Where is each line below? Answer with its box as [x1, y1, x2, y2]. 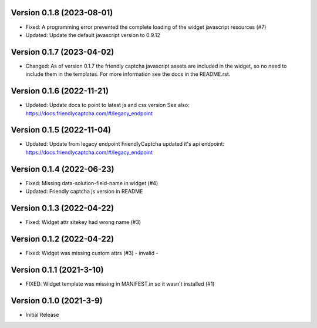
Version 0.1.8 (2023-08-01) [11, 8, 113, 18]
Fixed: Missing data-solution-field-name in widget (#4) [25, 179, 158, 186]
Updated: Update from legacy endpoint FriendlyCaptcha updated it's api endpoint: [25, 140, 225, 148]
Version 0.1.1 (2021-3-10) [11, 265, 104, 275]
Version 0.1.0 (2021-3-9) [11, 296, 103, 306]
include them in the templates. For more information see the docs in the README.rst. [25, 71, 231, 78]
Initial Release [25, 311, 59, 318]
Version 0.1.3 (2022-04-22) [11, 203, 114, 213]
